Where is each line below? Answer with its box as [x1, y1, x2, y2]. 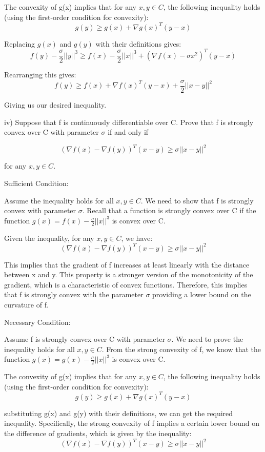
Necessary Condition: [4, 316, 71, 327]
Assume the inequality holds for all [4, 195, 114, 206]
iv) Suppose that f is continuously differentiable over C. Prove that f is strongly [4, 116, 254, 127]
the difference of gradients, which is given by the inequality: [4, 428, 192, 439]
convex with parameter [4, 205, 76, 216]
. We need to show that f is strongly [140, 195, 254, 206]
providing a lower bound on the [152, 289, 251, 300]
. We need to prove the [171, 334, 243, 344]
